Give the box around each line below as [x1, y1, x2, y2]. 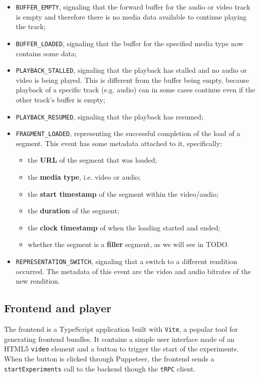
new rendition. [16, 276, 60, 286]
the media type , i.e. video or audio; [28, 172, 141, 182]
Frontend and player [4, 300, 112, 316]
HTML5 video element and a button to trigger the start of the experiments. [4, 343, 239, 354]
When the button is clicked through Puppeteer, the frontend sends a [4, 353, 214, 363]
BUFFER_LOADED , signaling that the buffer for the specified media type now [16, 38, 243, 48]
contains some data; [16, 48, 77, 58]
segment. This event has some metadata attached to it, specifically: [16, 138, 222, 148]
